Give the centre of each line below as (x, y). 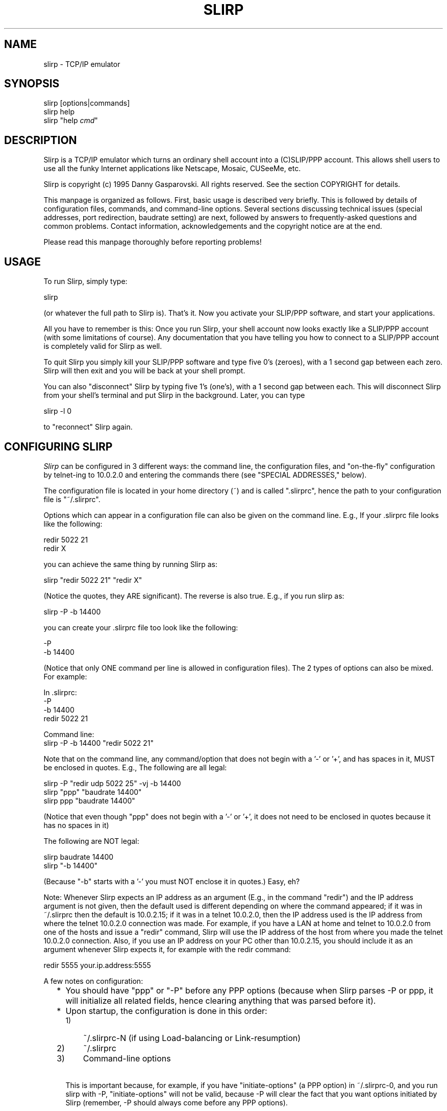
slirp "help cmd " (71, 121)
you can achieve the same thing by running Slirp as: (130, 564)
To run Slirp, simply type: (85, 281)
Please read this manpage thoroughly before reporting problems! (153, 242)
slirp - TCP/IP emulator (82, 64)
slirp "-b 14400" (70, 865)
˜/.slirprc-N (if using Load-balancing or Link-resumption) (192, 1038)
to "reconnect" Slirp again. (88, 427)
